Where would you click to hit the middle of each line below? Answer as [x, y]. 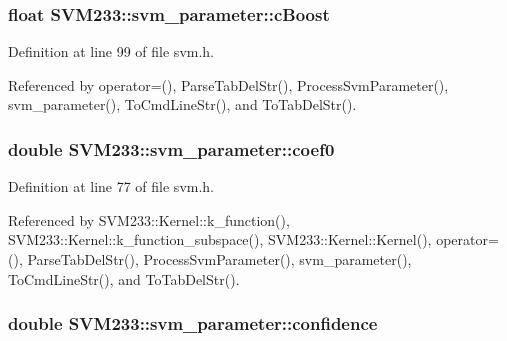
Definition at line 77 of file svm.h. [111, 186]
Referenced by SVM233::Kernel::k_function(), [149, 219]
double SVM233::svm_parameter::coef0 [171, 148]
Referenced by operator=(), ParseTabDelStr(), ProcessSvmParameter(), [228, 84]
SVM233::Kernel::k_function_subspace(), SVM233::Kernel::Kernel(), [220, 239]
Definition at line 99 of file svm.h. [111, 51]
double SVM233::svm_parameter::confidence [193, 323]
